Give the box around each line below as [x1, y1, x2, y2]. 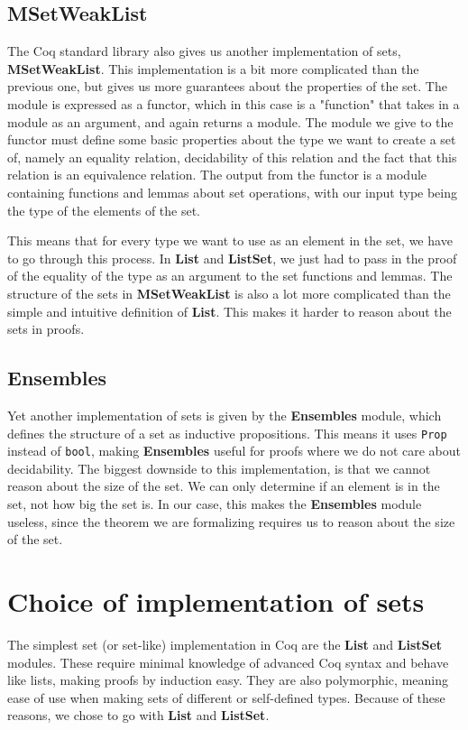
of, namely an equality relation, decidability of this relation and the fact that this [7, 147, 457, 166]
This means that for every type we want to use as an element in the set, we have [7, 231, 453, 250]
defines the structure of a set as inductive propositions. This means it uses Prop [7, 423, 447, 442]
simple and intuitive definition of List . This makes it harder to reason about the [7, 301, 452, 320]
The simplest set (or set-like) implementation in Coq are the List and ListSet [7, 634, 443, 653]
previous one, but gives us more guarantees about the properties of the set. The [7, 77, 447, 96]
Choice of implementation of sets [7, 582, 425, 619]
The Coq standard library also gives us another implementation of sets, [7, 42, 401, 60]
